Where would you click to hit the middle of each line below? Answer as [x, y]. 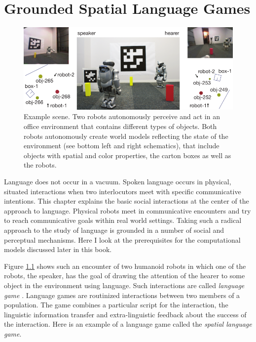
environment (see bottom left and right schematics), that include [122, 146]
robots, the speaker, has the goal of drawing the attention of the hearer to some [125, 276]
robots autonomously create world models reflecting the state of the [126, 136]
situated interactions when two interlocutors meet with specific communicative [123, 191]
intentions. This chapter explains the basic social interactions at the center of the [127, 201]
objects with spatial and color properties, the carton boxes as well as [128, 155]
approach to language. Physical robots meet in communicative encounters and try [128, 210]
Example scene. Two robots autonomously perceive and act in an [122, 116]
